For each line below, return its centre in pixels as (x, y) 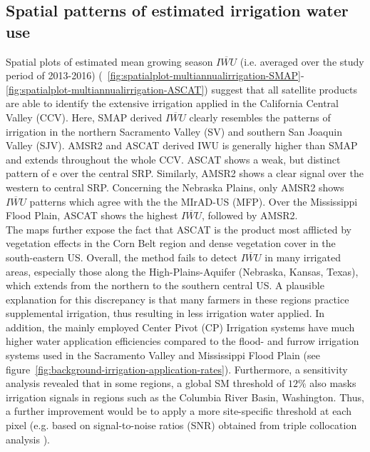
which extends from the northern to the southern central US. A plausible (165, 285)
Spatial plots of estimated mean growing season (109, 61)
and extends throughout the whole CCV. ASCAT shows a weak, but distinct (173, 159)
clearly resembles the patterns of (260, 117)
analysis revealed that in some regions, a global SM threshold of (145, 383)
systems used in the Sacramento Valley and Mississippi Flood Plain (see (163, 355)
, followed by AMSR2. (250, 215)
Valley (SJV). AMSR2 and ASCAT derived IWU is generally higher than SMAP (182, 145)
